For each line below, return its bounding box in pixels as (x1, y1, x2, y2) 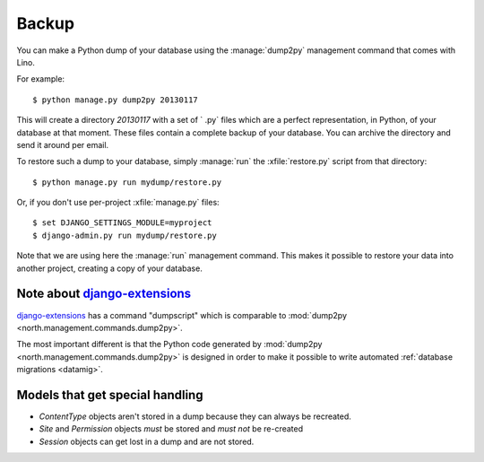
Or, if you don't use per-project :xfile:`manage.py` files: (16, 197, 220, 208)
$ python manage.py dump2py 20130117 (32, 94, 199, 105)
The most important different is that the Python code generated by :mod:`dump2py (16, 339, 323, 350)
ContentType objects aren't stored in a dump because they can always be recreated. (39, 411, 351, 422)
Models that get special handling (16, 387, 203, 403)
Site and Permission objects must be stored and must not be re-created (39, 423, 304, 434)
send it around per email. (16, 139, 109, 150)
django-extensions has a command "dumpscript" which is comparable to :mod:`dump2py (16, 309, 348, 320)
